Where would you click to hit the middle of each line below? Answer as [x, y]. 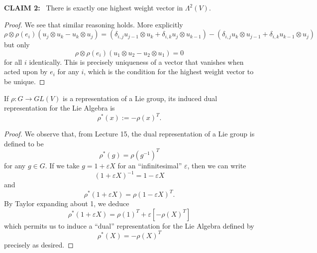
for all [13, 62]
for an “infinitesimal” [150, 165]
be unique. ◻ [25, 81]
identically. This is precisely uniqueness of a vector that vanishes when [136, 62]
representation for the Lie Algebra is [59, 108]
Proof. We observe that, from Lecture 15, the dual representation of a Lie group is [129, 134]
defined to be [24, 143]
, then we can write [217, 165]
